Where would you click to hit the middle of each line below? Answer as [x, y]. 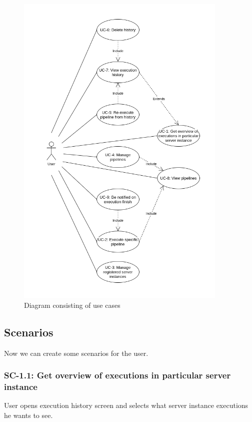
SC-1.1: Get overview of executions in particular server [117, 375]
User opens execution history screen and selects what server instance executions [126, 405]
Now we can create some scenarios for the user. [76, 353]
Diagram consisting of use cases [72, 305]
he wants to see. [28, 415]
